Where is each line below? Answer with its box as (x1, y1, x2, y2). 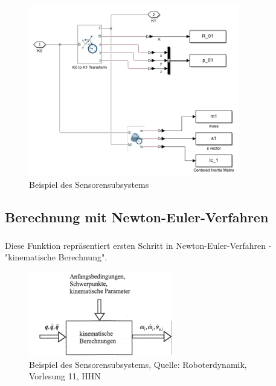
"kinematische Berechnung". (5, 251, 108, 263)
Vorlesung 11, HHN (29, 370, 101, 382)
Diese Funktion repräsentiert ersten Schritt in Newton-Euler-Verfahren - (5, 239, 272, 251)
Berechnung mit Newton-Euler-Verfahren (5, 207, 269, 226)
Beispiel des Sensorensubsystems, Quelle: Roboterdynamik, (29, 358, 247, 370)
